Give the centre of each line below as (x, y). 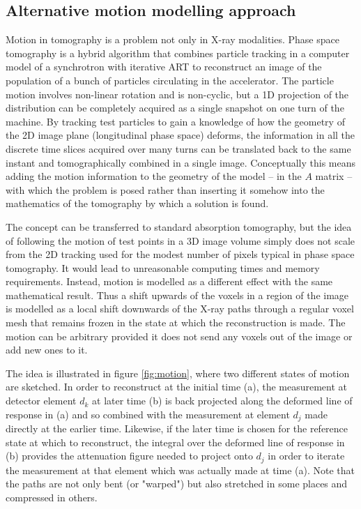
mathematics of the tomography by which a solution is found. (137, 203)
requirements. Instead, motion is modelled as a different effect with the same (169, 281)
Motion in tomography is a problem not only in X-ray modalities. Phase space (172, 39)
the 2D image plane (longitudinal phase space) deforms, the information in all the (180, 135)
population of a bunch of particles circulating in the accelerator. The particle (170, 80)
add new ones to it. (47, 350)
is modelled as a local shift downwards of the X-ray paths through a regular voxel (180, 309)
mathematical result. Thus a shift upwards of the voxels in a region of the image (177, 295)
